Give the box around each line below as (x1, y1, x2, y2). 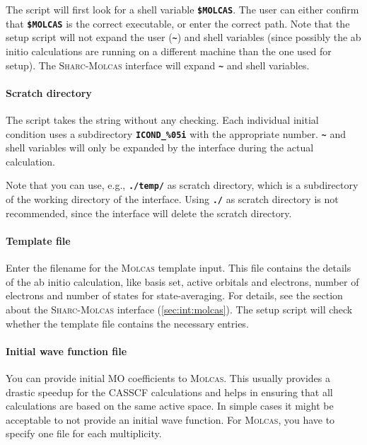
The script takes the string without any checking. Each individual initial (6, 112, 319, 127)
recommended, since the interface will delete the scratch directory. (6, 205, 292, 220)
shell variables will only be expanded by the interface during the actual (6, 140, 314, 155)
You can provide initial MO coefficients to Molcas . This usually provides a (6, 370, 330, 385)
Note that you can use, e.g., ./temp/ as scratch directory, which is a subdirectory (6, 178, 359, 192)
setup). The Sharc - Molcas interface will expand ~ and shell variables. (6, 57, 310, 72)
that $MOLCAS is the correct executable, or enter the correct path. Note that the (6, 16, 350, 30)
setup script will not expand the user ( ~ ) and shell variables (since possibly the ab (6, 30, 361, 45)
